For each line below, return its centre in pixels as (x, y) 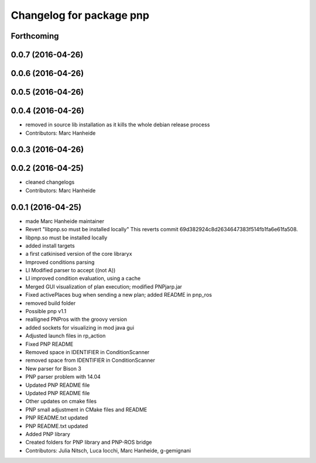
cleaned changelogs (50, 182)
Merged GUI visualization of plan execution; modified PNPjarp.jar (104, 286)
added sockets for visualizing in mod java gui (80, 327)
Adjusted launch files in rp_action (66, 336)
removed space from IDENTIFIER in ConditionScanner (90, 361)
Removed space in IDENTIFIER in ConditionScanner (87, 352)
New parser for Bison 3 (54, 368)
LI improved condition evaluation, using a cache (83, 279)
